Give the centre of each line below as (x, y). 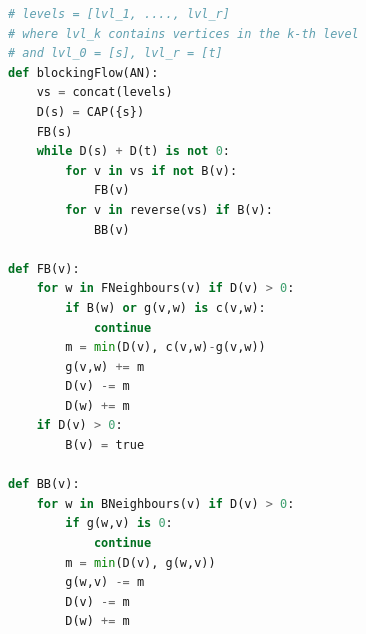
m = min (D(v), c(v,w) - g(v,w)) (165, 347)
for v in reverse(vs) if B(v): (169, 209)
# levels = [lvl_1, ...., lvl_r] (119, 14)
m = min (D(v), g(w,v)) (140, 562)
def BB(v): (44, 484)
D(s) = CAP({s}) (90, 111)
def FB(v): (44, 268)
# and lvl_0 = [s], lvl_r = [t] (115, 53)
